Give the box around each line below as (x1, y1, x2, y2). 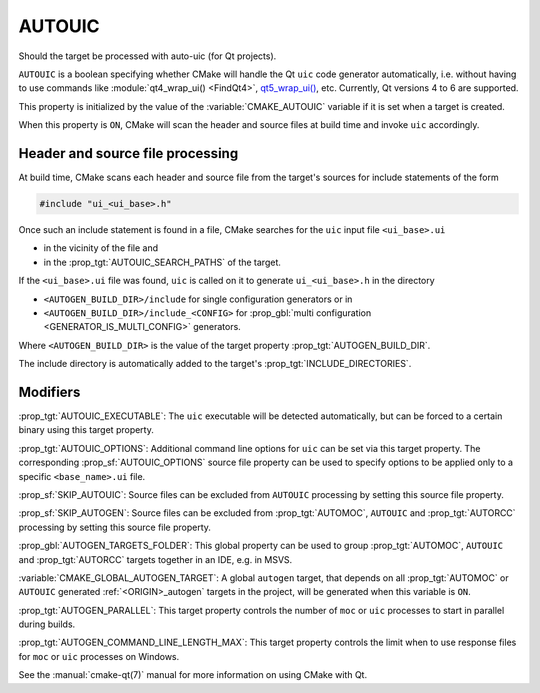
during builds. (18, 618, 76, 630)
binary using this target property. (18, 424, 155, 436)
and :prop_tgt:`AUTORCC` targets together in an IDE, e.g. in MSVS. (18, 553, 293, 565)
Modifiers (18, 383, 81, 400)
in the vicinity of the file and (43, 242, 159, 254)
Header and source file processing (18, 145, 239, 162)
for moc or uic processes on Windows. (18, 650, 180, 662)
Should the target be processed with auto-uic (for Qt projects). (18, 50, 277, 62)
